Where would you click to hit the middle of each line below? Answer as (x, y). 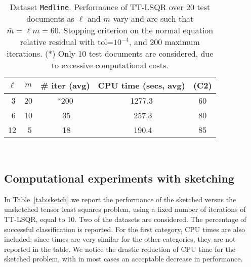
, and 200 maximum (164, 42)
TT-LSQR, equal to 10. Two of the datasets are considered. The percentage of (125, 219)
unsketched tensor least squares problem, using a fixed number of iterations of (125, 209)
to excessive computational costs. (110, 65)
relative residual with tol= (67, 42)
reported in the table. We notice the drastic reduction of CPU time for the (120, 249)
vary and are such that (153, 18)
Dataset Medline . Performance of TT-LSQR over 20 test (110, 7)
